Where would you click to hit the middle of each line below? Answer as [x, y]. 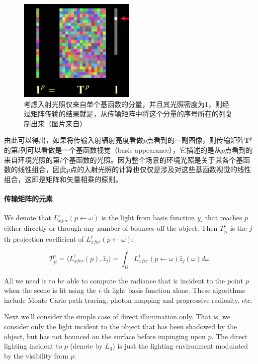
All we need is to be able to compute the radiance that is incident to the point [124, 280]
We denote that [28, 218]
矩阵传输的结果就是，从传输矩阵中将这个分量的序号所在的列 [128, 114]
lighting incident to [33, 346]
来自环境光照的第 [32, 159]
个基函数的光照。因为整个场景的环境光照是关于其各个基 [152, 159]
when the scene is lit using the [50, 290]
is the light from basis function [148, 218]
